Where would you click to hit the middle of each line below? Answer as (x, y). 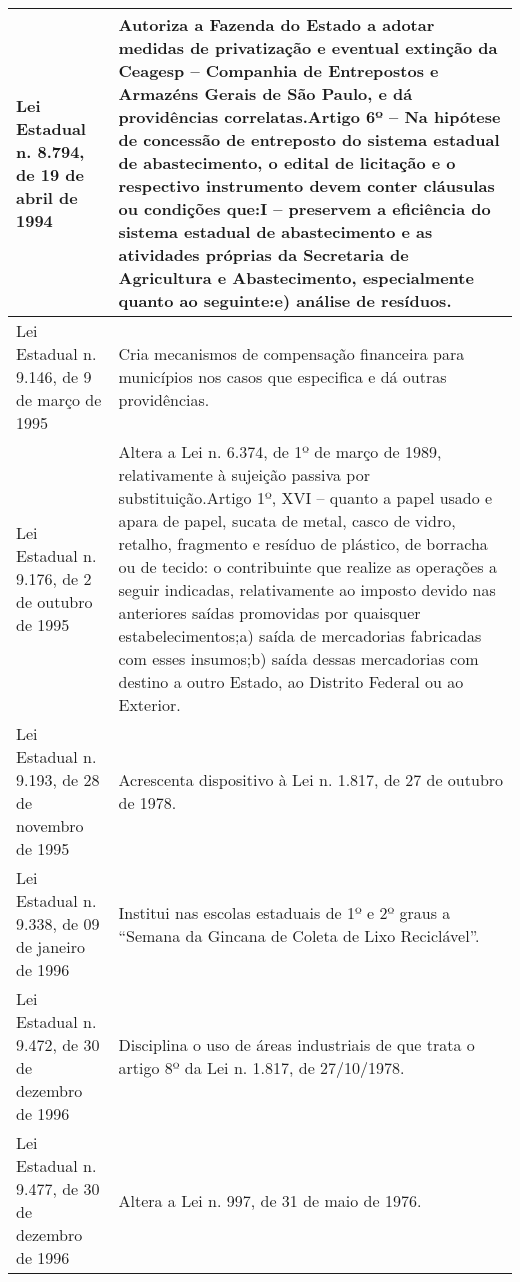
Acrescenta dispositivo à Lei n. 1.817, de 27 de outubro (311, 779)
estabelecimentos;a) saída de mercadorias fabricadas (300, 635)
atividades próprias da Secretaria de (263, 254)
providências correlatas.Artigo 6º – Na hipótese (309, 116)
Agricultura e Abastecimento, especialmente (296, 277)
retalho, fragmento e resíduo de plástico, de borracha (303, 543)
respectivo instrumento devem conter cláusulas (306, 185)
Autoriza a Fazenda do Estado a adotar (276, 24)
